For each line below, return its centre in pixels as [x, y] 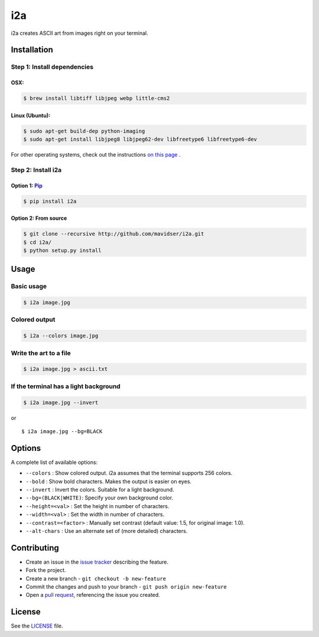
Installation [32, 50]
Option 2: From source [39, 218]
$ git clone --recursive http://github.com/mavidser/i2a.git [114, 234]
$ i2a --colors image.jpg [61, 336]
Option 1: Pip [27, 186]
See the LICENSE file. [37, 626]
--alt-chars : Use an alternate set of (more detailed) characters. [107, 531]
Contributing [35, 547]
